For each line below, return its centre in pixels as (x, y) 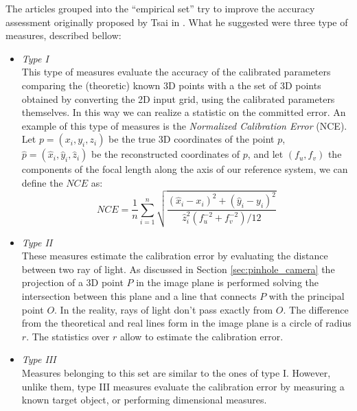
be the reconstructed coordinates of (166, 154)
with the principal (307, 295)
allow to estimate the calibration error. (201, 336)
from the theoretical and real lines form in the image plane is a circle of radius (186, 323)
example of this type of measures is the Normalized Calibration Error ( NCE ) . (184, 125)
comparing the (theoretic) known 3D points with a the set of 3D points (171, 85)
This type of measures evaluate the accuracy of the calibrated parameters (176, 72)
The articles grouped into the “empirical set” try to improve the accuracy (160, 8)
